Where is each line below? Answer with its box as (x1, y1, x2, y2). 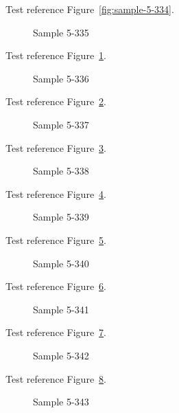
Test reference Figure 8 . (5, 371, 106, 386)
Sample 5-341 (33, 302, 89, 316)
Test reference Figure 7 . (5, 325, 106, 339)
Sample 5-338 (33, 164, 89, 178)
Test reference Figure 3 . (5, 140, 106, 155)
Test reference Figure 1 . (5, 48, 106, 63)
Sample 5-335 (33, 25, 89, 39)
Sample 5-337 (33, 117, 89, 131)
